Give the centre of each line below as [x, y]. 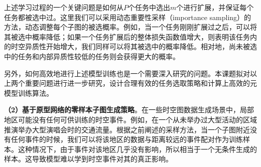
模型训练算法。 [29, 93]
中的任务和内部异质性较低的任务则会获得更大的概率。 [92, 56]
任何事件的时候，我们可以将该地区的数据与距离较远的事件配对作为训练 [127, 139]
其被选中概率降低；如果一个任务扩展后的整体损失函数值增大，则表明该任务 [127, 36]
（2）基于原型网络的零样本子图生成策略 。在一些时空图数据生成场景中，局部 [129, 110]
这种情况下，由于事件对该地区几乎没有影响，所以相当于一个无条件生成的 [137, 149]
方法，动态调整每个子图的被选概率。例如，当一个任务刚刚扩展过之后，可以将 [130, 27]
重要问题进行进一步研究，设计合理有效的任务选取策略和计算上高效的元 [141, 83]
